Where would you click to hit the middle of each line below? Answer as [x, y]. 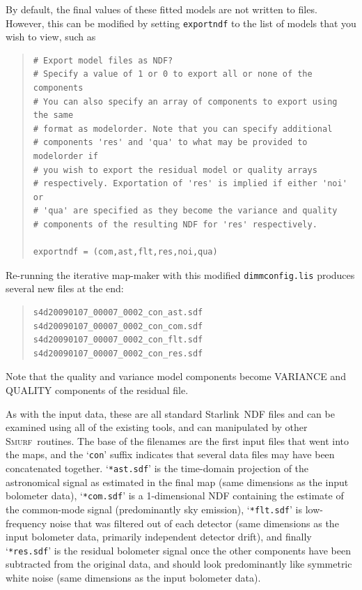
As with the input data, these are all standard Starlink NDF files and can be [170, 413]
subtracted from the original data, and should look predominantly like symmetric [179, 564]
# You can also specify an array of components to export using [185, 101]
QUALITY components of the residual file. [97, 389]
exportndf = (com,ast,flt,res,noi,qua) [125, 252]
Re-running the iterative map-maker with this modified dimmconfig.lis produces [180, 274]
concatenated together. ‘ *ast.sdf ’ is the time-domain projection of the [157, 468]
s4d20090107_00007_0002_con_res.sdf [118, 353]
